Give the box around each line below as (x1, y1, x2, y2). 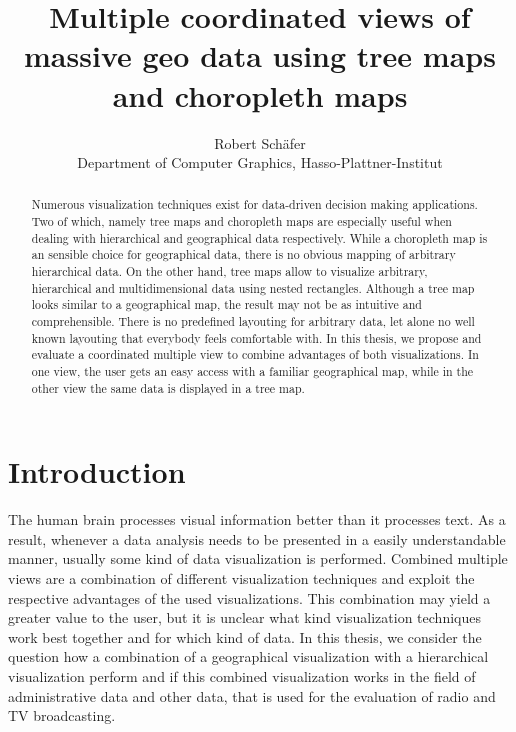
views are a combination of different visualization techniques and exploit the (8, 568, 475, 589)
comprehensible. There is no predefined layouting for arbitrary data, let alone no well (31, 313, 475, 330)
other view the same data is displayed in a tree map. (31, 379, 305, 396)
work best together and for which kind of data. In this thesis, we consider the (8, 626, 482, 647)
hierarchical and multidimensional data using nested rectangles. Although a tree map (31, 279, 475, 296)
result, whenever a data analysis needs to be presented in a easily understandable (8, 528, 506, 549)
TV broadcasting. (8, 705, 116, 726)
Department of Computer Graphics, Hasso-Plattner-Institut (77, 152, 443, 173)
